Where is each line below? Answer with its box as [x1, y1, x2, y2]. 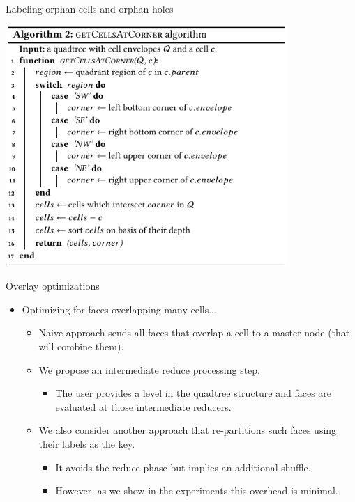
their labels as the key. [38, 436, 135, 450]
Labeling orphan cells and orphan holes [6, 1, 174, 15]
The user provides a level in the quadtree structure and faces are [55, 386, 332, 400]
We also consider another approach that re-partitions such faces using [38, 423, 337, 437]
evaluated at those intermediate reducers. [55, 399, 232, 414]
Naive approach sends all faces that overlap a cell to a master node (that [38, 325, 350, 340]
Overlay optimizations [6, 279, 100, 293]
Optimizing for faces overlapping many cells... [22, 301, 217, 316]
